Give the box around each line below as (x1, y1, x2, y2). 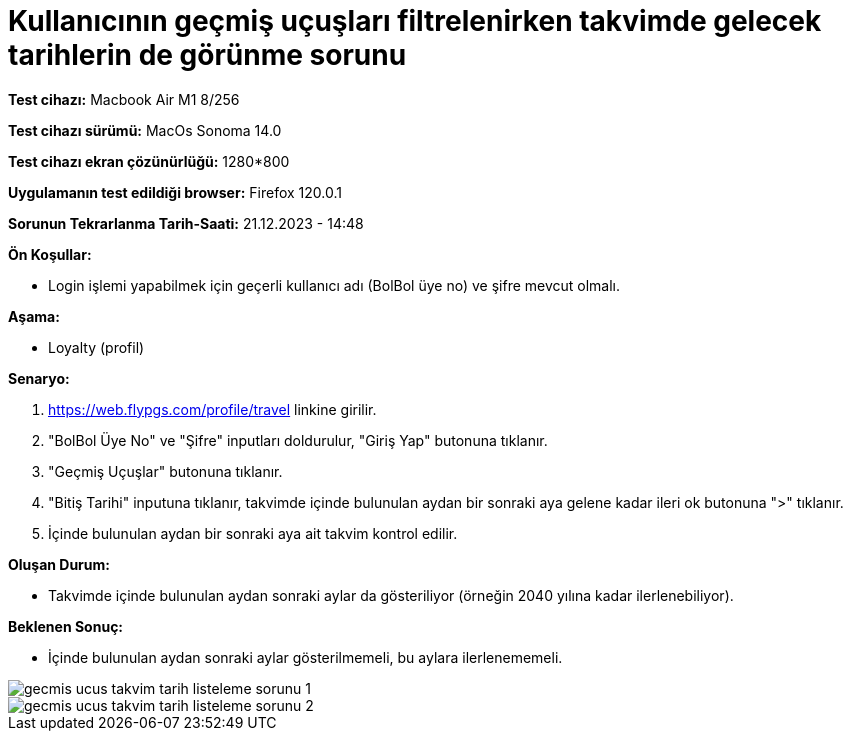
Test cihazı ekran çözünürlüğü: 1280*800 (8, 152, 290, 170)
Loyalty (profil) (48, 338, 145, 356)
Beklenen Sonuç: (8, 617, 124, 635)
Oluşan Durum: (8, 555, 110, 573)
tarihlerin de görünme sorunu (8, 38, 407, 72)
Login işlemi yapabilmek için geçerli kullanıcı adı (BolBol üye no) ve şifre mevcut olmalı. (48, 276, 621, 294)
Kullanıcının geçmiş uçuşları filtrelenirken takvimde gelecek (8, 4, 822, 38)
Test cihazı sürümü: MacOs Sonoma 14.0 (8, 121, 282, 139)
